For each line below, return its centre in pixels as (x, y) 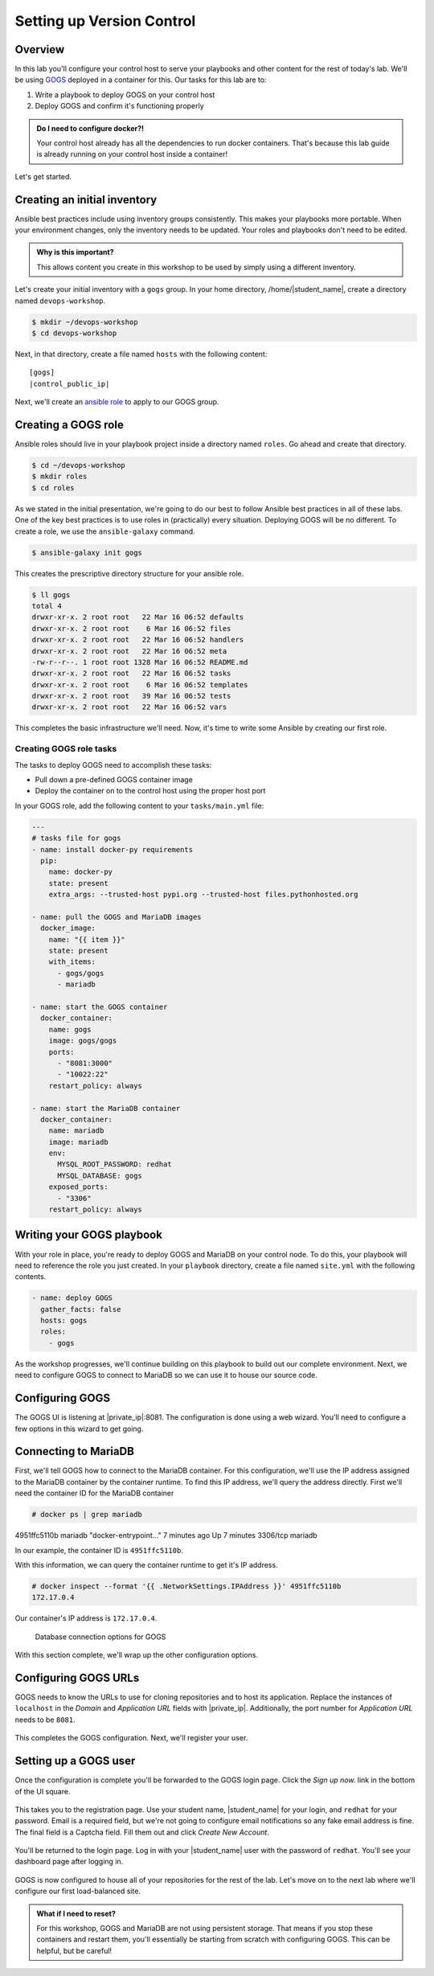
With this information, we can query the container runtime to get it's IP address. (146, 1564)
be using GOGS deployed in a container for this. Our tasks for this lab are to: (141, 80)
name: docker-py (80, 872)
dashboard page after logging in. (69, 1862)
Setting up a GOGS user (75, 1761)
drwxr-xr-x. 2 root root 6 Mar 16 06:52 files (131, 628)
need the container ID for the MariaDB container (94, 1493)
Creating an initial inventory (86, 200)
